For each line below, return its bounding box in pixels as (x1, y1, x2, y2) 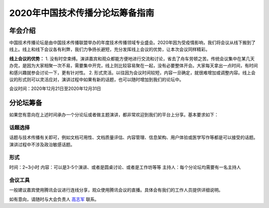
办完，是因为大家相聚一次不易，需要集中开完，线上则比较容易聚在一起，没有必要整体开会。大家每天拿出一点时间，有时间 (9, 63, 258, 69)
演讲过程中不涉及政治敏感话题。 (9, 141, 75, 147)
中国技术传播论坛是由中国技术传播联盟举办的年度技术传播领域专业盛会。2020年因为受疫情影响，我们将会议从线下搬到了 (9, 40, 256, 46)
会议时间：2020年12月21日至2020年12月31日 (9, 86, 102, 92)
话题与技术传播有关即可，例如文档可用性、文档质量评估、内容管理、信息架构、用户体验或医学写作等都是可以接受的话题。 (9, 134, 258, 140)
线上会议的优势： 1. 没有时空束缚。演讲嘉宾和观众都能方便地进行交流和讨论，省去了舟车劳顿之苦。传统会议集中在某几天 (9, 55, 255, 62)
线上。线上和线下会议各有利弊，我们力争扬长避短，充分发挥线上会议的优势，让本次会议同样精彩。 (9, 46, 210, 52)
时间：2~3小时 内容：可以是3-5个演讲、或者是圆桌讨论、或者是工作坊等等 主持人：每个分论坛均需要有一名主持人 (9, 164, 241, 170)
